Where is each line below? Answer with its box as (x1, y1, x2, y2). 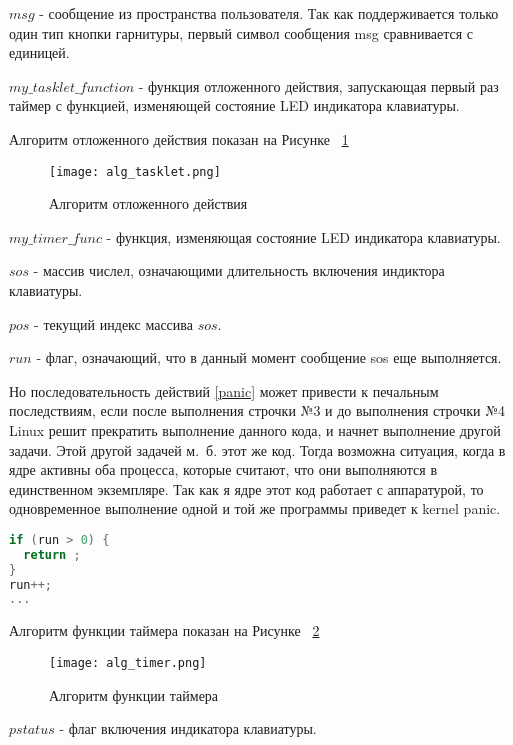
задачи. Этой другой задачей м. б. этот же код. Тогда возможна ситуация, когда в (9, 439, 506, 460)
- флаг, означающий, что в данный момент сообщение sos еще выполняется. (36, 347, 502, 368)
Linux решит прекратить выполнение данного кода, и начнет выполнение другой (9, 419, 501, 440)
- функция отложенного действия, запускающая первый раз (138, 75, 499, 96)
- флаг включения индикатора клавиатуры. (59, 718, 317, 739)
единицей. (9, 42, 70, 63)
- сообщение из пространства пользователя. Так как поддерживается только (39, 3, 499, 23)
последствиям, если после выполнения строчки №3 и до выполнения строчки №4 (9, 400, 506, 421)
